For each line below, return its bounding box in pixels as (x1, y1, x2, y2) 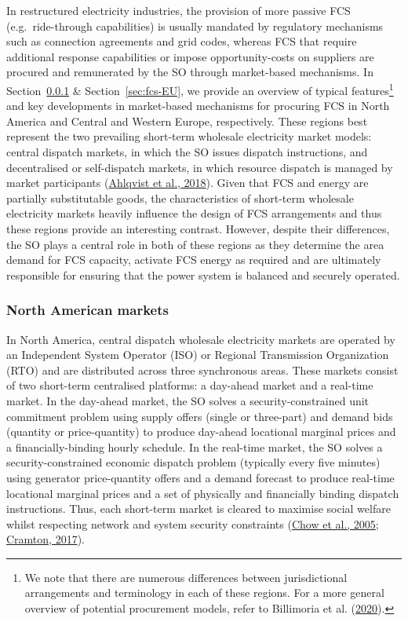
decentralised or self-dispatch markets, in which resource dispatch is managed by (6, 159, 393, 175)
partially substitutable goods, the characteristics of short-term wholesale (6, 189, 354, 206)
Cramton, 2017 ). (6, 531, 85, 547)
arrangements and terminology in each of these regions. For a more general (24, 584, 384, 601)
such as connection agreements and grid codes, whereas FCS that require (6, 33, 357, 49)
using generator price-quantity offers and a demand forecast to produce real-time (6, 469, 395, 485)
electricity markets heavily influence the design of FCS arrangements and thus (6, 205, 382, 221)
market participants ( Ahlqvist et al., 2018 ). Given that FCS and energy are (6, 174, 369, 191)
